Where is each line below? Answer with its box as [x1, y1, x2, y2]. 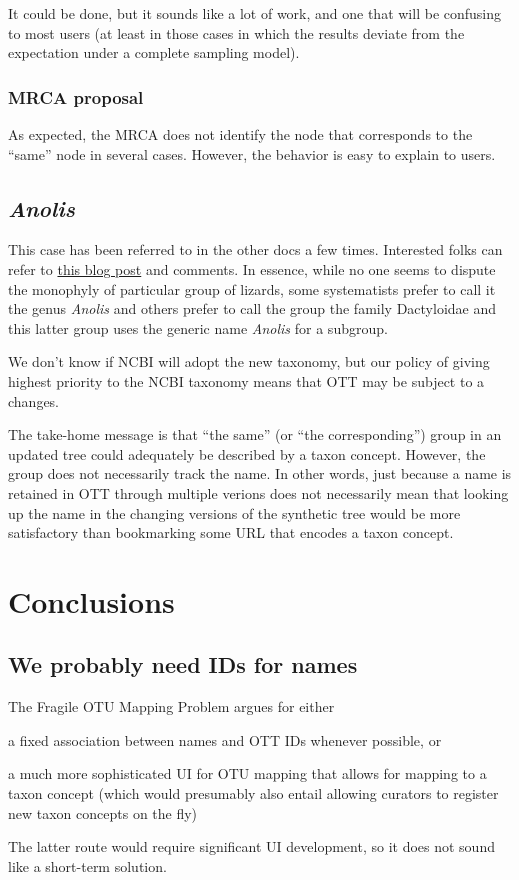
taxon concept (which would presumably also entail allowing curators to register [8, 783, 499, 804]
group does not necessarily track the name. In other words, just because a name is [8, 463, 512, 484]
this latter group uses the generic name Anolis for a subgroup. [8, 317, 388, 338]
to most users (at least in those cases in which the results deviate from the [8, 22, 465, 43]
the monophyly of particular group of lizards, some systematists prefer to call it [8, 278, 496, 299]
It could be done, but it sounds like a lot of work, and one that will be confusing [8, 3, 502, 23]
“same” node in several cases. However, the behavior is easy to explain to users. [8, 143, 496, 164]
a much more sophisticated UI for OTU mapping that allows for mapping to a [8, 763, 487, 784]
